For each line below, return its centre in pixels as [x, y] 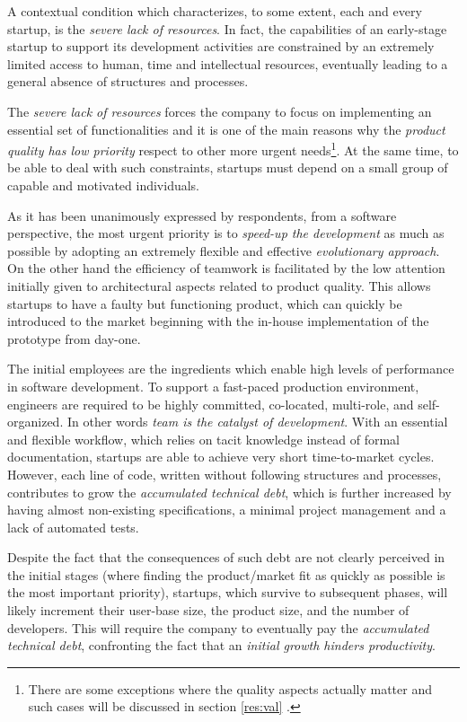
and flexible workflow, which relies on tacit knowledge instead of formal [203, 439]
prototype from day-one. [74, 338]
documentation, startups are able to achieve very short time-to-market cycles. [221, 457]
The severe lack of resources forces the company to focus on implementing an [220, 111]
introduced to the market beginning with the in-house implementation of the [218, 321]
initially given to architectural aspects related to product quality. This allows [219, 285]
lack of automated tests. [73, 527]
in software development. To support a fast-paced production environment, [213, 386]
